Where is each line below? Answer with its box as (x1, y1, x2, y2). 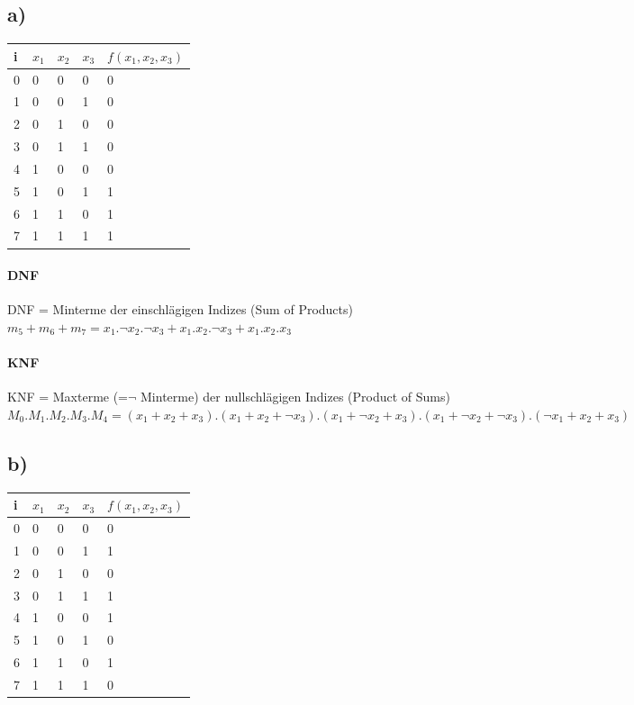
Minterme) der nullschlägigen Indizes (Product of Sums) (140, 387, 450, 406)
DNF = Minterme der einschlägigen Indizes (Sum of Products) (7, 300, 353, 319)
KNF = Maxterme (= (7, 387, 129, 406)
